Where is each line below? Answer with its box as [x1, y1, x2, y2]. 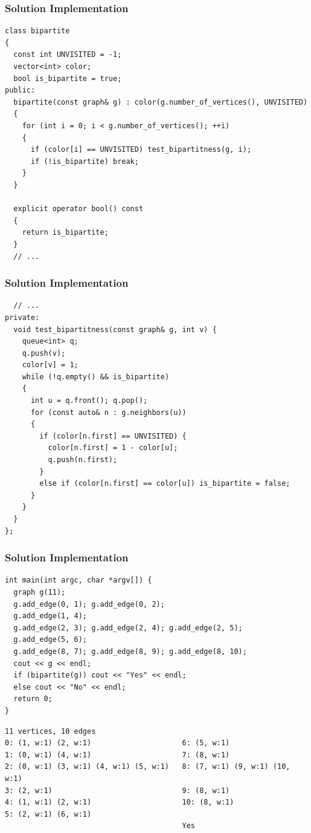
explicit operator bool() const [13, 204, 144, 214]
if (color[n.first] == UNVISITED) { [39, 431, 187, 440]
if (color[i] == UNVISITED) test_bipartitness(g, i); [30, 145, 252, 154]
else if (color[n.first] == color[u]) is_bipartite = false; [39, 479, 290, 488]
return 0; [13, 694, 53, 704]
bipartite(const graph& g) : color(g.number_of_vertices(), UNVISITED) [13, 97, 308, 106]
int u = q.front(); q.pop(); [30, 396, 148, 405]
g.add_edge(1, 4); [13, 612, 88, 621]
